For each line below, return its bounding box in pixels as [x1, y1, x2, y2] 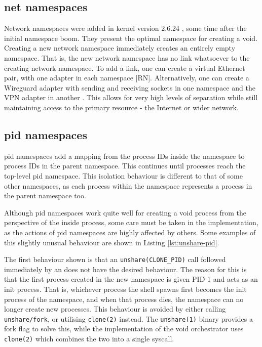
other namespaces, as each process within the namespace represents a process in [4, 180, 252, 191]
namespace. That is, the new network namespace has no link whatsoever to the [4, 52, 250, 63]
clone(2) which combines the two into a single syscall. [4, 333, 174, 343]
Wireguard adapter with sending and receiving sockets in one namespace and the [4, 82, 255, 93]
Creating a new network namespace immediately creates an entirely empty [4, 42, 236, 53]
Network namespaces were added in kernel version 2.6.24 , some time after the [4, 23, 247, 33]
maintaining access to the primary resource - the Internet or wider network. [4, 102, 239, 112]
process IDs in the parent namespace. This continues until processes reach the [4, 160, 246, 171]
